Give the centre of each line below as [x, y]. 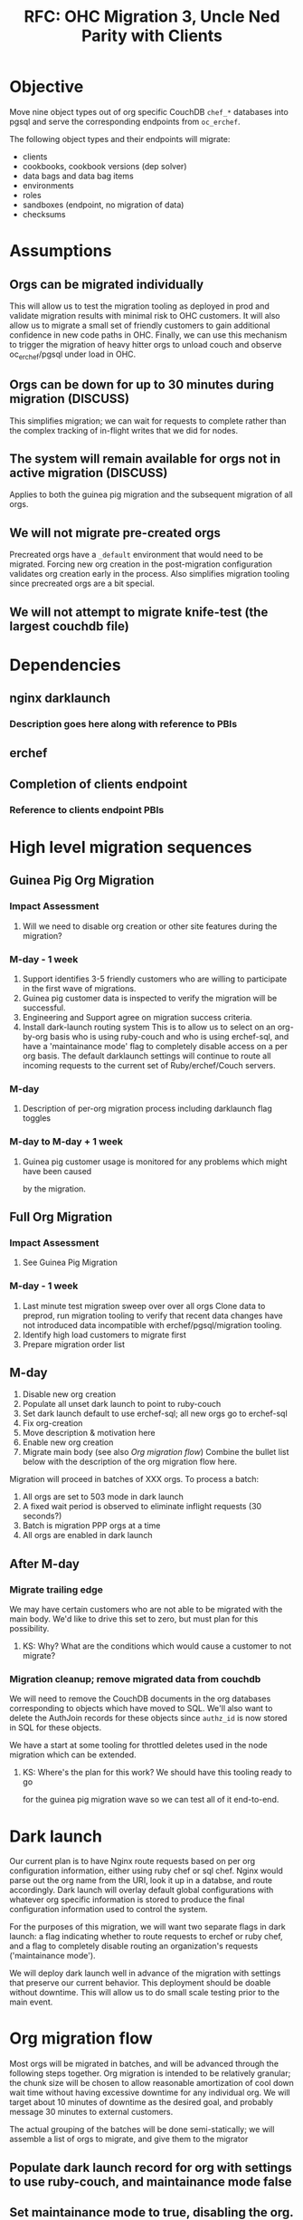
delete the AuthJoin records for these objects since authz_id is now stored [148, 1718]
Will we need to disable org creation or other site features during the [150, 926]
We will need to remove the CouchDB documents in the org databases [140, 1698]
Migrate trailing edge [57, 1589]
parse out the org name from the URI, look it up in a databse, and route [141, 1880]
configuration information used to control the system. [109, 1909]
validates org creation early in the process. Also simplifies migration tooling [149, 574]
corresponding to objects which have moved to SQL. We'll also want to [141, 1708]
